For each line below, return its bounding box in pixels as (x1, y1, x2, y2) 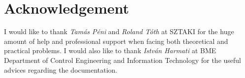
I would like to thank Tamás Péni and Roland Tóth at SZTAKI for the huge (4, 26, 234, 37)
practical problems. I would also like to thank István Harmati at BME (4, 45, 216, 56)
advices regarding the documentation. (4, 64, 118, 75)
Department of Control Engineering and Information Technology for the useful (4, 55, 241, 65)
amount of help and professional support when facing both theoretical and (4, 36, 228, 46)
